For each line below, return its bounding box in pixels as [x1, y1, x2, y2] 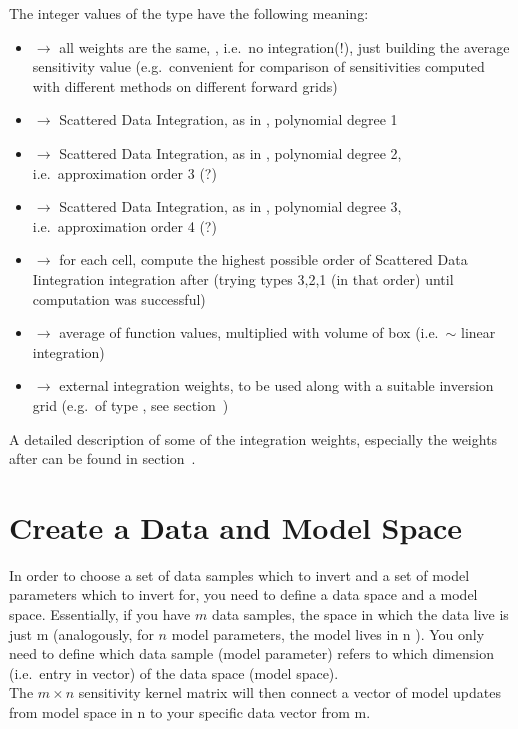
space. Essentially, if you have [9, 604, 191, 624]
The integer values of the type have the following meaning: [9, 3, 369, 23]
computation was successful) [32, 288, 206, 309]
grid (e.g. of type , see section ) [32, 394, 229, 415]
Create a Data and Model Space [9, 506, 463, 547]
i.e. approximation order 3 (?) [32, 162, 217, 183]
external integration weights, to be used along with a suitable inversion [59, 375, 494, 396]
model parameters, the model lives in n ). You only [171, 623, 485, 644]
